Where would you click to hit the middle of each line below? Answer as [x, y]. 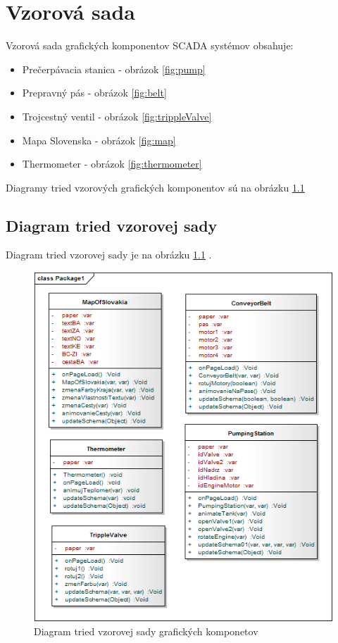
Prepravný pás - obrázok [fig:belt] [94, 93]
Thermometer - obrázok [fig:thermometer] [112, 164]
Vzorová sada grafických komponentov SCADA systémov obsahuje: [150, 45]
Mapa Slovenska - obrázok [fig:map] [99, 140]
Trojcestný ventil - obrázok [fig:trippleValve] [117, 116]
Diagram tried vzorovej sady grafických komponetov [146, 631]
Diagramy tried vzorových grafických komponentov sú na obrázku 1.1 [155, 187]
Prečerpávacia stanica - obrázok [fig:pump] [114, 69]
